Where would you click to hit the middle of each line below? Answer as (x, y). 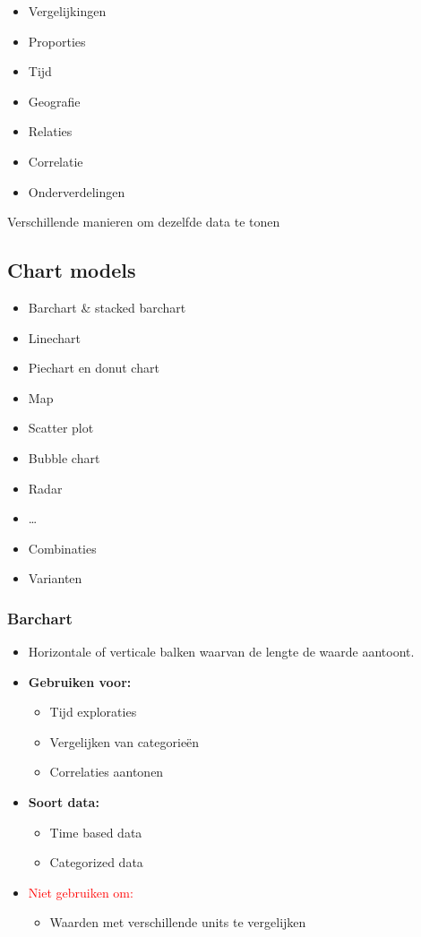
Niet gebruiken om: (81, 892)
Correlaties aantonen (107, 772)
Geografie (54, 101)
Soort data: (64, 802)
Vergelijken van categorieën (125, 741)
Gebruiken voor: (80, 681)
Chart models (72, 270)
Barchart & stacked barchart (107, 307)
